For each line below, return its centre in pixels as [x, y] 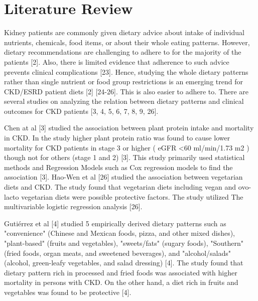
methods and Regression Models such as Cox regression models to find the [118, 167]
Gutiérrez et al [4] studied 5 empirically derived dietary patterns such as [115, 223]
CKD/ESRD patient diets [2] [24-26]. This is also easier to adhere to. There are [126, 91]
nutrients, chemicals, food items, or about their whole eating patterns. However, [127, 42]
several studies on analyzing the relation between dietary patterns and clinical [124, 101]
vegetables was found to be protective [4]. [68, 292]
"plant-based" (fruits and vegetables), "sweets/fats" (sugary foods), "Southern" [124, 243]
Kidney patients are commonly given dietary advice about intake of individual [124, 32]
